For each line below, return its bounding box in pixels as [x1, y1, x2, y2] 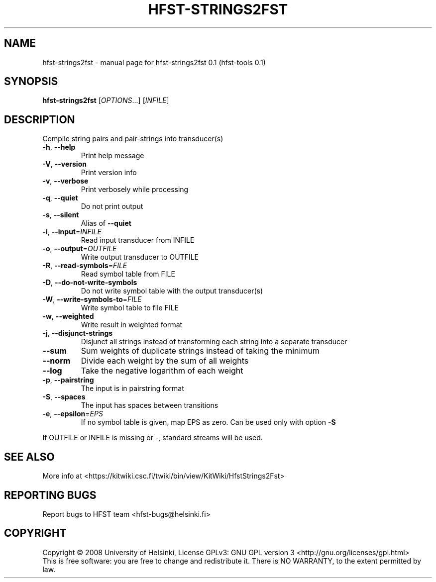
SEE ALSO [4, 450, 55, 463]
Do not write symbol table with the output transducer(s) [81, 287, 263, 295]
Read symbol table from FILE [81, 270, 175, 279]
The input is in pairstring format [81, 384, 184, 393]
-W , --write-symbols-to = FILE [42, 295, 142, 304]
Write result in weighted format [81, 320, 183, 329]
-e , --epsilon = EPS [42, 409, 103, 418]
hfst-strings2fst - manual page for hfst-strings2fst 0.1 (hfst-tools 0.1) [42, 58, 266, 67]
